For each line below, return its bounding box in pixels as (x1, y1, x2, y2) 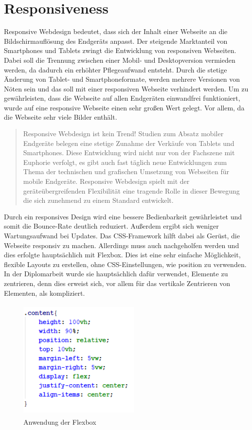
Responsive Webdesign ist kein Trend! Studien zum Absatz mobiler (23, 128, 224, 139)
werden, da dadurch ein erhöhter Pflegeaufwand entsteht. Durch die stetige (4, 64, 227, 74)
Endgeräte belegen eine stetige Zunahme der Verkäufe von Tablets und (23, 138, 234, 148)
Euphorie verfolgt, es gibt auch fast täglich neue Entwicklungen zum (23, 157, 227, 167)
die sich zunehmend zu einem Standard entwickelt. (23, 195, 174, 205)
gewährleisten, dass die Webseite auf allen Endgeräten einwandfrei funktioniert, (4, 93, 240, 103)
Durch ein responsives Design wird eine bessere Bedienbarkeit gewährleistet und (4, 211, 242, 221)
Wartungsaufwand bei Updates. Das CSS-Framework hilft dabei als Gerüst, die (4, 231, 240, 240)
